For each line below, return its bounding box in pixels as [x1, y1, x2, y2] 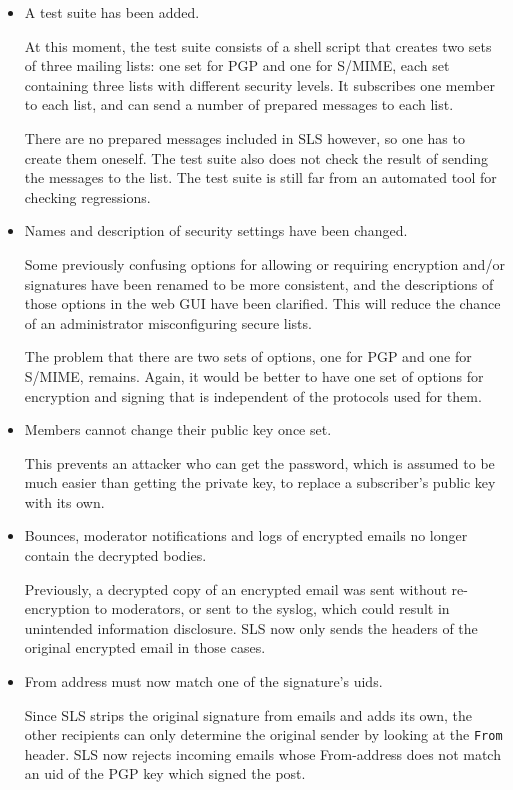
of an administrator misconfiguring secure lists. [24, 312, 312, 333]
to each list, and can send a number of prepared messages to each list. [24, 94, 454, 115]
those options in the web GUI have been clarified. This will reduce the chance [24, 293, 501, 314]
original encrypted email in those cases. [24, 637, 266, 658]
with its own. [24, 491, 105, 512]
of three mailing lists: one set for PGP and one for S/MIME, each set [24, 55, 450, 76]
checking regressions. [24, 186, 151, 207]
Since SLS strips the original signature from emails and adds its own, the [24, 704, 473, 725]
